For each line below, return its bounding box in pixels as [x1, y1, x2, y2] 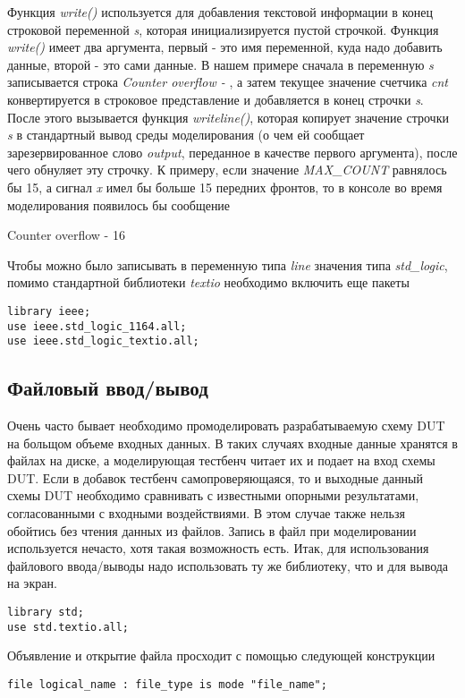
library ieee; [7, 304, 91, 318]
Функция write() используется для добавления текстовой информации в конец [7, 3, 433, 21]
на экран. [7, 574, 57, 592]
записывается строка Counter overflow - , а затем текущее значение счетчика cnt [7, 72, 449, 91]
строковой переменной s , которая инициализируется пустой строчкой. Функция [7, 20, 439, 38]
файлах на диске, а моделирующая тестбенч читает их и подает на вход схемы [7, 451, 435, 470]
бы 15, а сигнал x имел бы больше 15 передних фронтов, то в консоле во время [7, 177, 443, 196]
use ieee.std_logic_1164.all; [7, 319, 187, 333]
